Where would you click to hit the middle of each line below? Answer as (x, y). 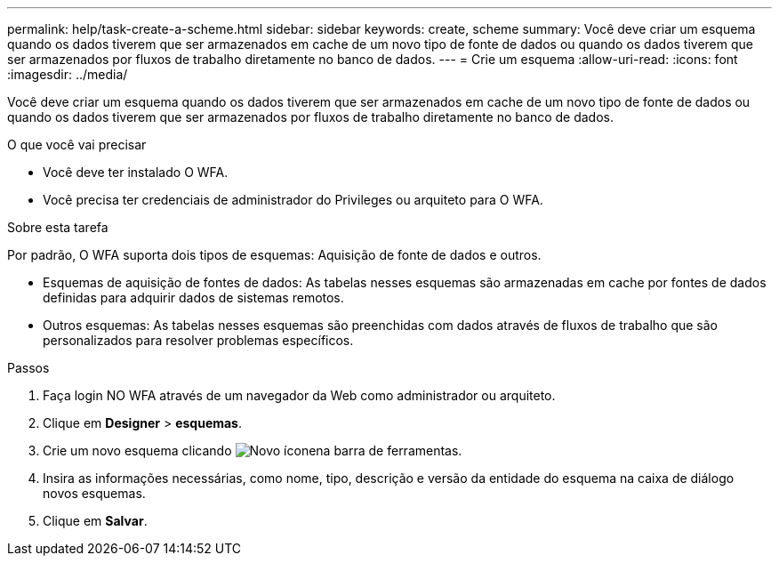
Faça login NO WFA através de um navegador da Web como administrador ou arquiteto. (299, 395)
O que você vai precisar (77, 145)
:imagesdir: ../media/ (68, 74)
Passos (28, 368)
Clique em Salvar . (95, 521)
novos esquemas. (94, 493)
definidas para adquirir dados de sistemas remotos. (193, 298)
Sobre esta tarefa (58, 227)
